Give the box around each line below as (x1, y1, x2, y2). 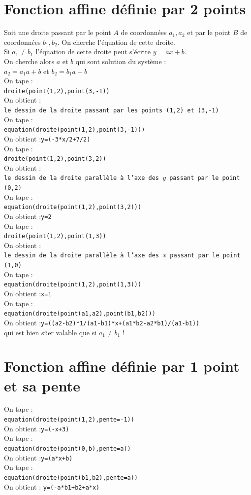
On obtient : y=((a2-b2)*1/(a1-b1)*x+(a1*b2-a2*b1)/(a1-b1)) (4, 317, 200, 327)
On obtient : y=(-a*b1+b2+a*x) (4, 481, 100, 492)
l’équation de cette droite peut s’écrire (35, 46, 151, 57)
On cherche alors (4, 56, 55, 66)
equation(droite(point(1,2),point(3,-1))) (4, 126, 145, 134)
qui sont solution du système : (75, 56, 166, 66)
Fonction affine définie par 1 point (4, 356, 240, 376)
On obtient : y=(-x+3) (4, 423, 69, 433)
